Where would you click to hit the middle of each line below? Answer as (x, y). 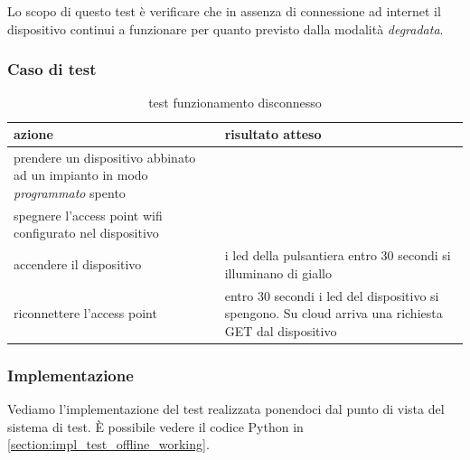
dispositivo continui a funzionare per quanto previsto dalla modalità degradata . (226, 28)
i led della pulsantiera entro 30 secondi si (338, 255)
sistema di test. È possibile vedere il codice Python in (155, 426)
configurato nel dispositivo (86, 233)
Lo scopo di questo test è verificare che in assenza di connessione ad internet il (224, 11)
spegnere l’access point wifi (88, 215)
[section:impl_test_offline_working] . (108, 444)
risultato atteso (273, 134)
